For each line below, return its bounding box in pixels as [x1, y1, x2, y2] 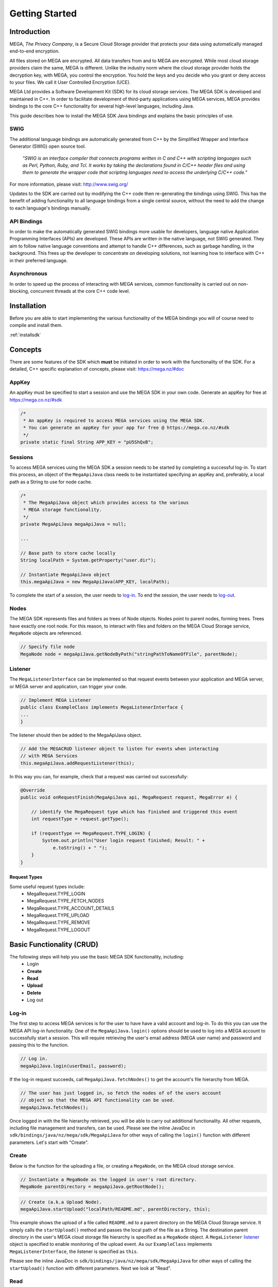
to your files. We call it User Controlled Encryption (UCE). [9, 79, 131, 85]
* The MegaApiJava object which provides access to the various [23, 500, 189, 506]
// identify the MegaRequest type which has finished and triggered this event [31, 809, 238, 814]
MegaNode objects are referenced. [9, 630, 82, 636]
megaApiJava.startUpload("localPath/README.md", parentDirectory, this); [20, 1206, 211, 1212]
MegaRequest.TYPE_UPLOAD [27, 912, 90, 918]
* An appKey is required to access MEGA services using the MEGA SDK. [23, 418, 205, 423]
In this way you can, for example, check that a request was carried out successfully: [9, 773, 188, 779]
